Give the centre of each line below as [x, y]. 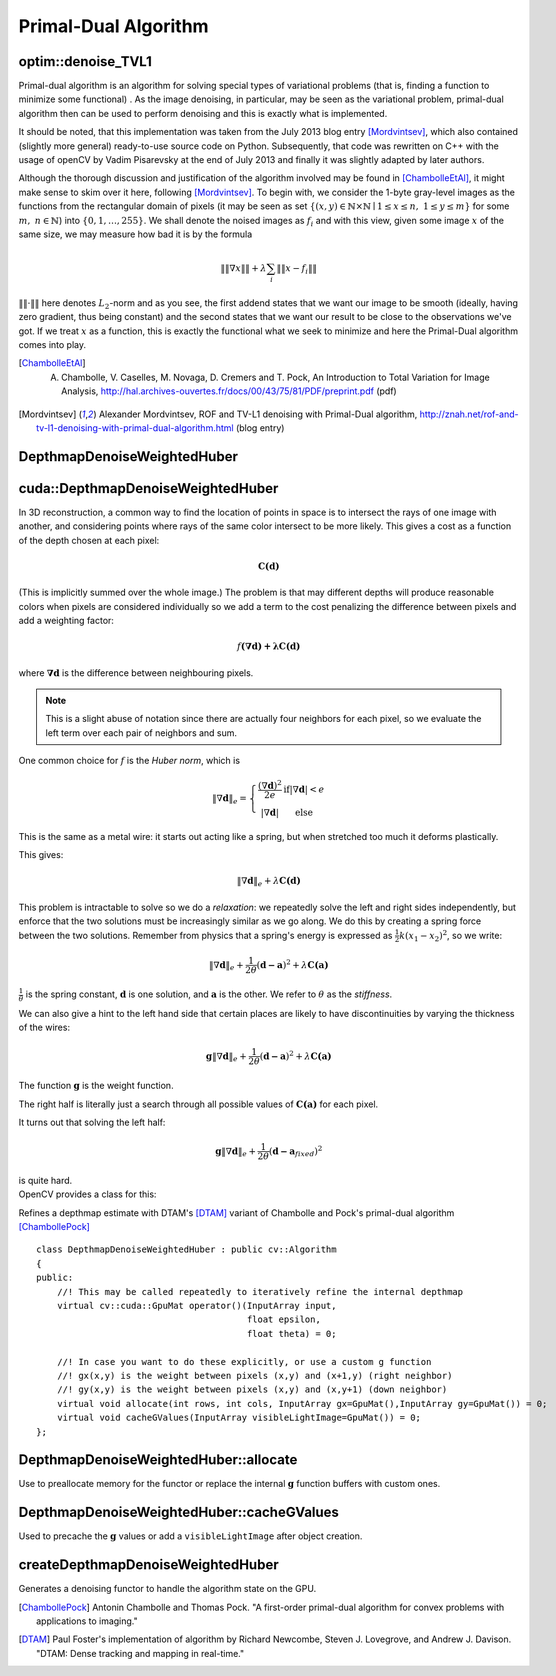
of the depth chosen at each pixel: [89, 540]
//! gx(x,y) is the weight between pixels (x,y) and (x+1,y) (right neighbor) [254, 1375]
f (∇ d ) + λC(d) [268, 646]
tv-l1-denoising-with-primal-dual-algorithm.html [135, 428]
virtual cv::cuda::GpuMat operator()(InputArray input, [196, 1306]
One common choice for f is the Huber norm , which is [129, 761]
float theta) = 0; [291, 1333]
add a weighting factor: [66, 621]
